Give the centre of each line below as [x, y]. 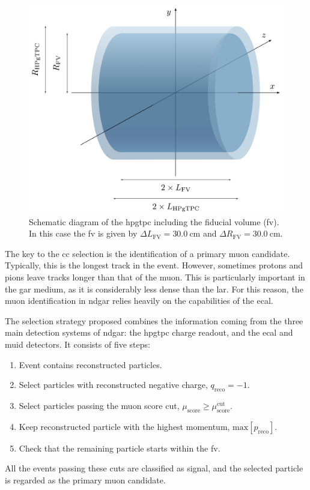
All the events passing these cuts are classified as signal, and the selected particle [154, 468]
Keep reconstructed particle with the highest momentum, [124, 426]
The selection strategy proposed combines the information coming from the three [154, 320]
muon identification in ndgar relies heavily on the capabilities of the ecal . [139, 301]
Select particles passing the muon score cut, [99, 405]
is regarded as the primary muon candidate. [85, 479]
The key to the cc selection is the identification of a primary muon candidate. [147, 253]
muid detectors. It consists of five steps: [77, 344]
